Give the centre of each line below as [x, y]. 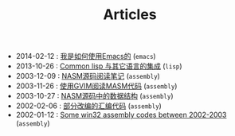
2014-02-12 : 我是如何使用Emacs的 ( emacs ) [86, 56]
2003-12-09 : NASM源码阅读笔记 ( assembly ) [88, 76]
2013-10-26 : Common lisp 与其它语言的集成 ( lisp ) [99, 66]
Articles [130, 15]
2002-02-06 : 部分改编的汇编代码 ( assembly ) [88, 106]
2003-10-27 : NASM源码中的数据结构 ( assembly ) [94, 96]
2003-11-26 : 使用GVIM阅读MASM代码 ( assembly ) [96, 86]
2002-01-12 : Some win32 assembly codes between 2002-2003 [121, 115]
